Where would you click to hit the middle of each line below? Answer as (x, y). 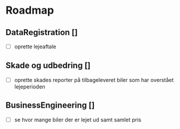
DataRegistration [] (42, 32)
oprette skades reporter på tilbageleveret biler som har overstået (94, 80)
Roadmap (30, 10)
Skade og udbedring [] (48, 66)
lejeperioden (30, 86)
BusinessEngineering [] (50, 106)
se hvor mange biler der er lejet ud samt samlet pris (78, 119)
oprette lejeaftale (35, 46)
